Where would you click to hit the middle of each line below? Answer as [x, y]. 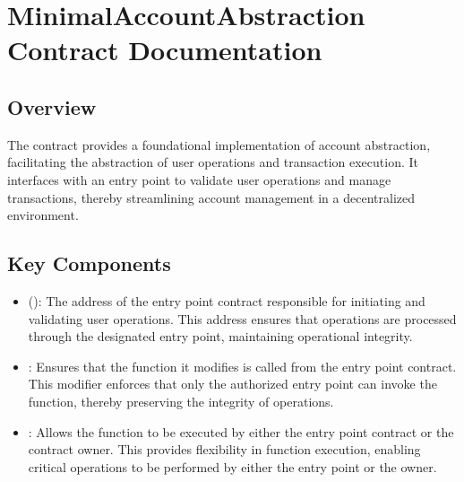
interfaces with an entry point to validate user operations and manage [199, 179]
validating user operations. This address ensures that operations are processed [242, 318]
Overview [52, 106]
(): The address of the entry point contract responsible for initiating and [227, 300]
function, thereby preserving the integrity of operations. [181, 401]
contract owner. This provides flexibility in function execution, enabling [224, 449]
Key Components [89, 263]
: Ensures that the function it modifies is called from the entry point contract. [242, 366]
